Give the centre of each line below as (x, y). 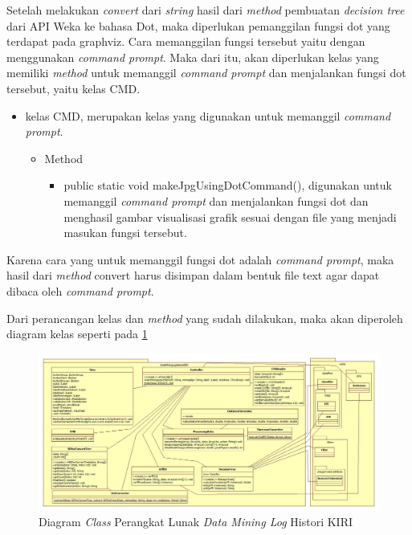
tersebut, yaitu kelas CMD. (73, 88)
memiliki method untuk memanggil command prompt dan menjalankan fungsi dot (206, 73)
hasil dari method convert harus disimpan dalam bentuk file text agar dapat (193, 275)
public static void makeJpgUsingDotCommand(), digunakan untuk (228, 185)
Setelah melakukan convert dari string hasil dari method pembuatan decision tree (206, 10)
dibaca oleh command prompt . (80, 290)
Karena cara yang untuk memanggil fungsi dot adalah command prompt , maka (200, 259)
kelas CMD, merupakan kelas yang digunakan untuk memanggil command (208, 115)
